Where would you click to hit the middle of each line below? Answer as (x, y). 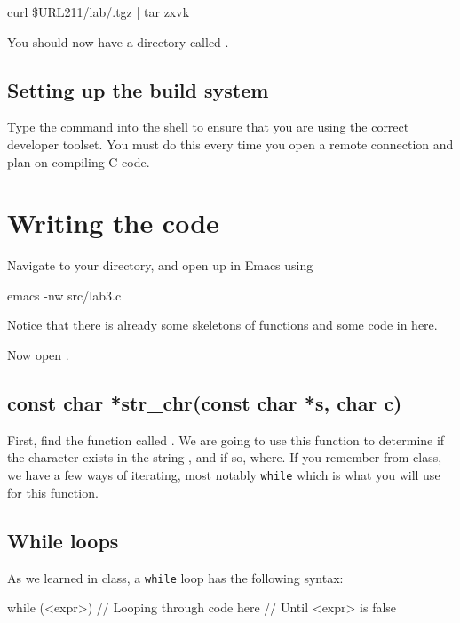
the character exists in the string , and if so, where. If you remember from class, (225, 457)
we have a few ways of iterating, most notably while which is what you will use (224, 475)
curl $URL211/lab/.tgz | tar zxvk (99, 12)
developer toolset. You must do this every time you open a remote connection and (230, 144)
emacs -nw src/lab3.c (64, 295)
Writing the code (113, 223)
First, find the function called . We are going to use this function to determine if (226, 439)
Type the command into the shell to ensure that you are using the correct (208, 127)
